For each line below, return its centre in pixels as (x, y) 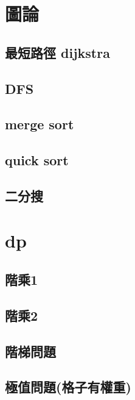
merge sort (40, 124)
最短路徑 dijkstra (57, 52)
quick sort (37, 160)
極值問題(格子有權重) (68, 387)
